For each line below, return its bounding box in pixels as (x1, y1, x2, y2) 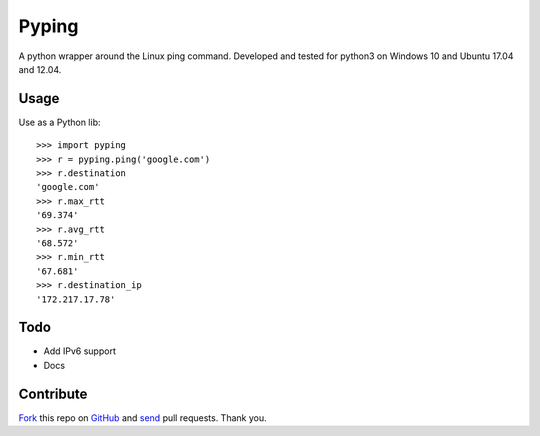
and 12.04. (18, 63, 62, 75)
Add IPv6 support (43, 345, 117, 357)
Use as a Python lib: (18, 116, 101, 128)
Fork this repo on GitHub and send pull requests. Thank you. (18, 411, 267, 424)
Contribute (18, 385, 88, 402)
